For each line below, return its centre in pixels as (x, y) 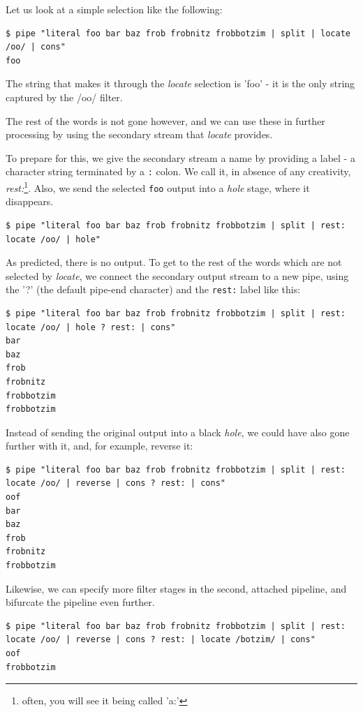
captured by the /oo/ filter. (64, 97)
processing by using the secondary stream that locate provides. (139, 134)
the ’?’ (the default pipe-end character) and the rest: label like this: (153, 289)
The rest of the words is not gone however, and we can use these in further (165, 120)
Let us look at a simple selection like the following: (114, 9)
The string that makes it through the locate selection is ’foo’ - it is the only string (180, 83)
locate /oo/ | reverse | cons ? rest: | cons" (116, 483)
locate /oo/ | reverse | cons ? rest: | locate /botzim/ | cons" (161, 640)
